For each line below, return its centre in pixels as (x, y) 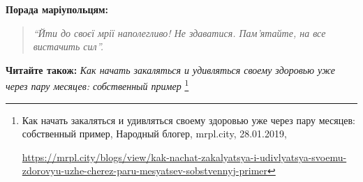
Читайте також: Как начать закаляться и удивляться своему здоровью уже (170, 69)
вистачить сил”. (68, 46)
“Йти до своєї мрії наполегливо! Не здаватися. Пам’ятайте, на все (179, 32)
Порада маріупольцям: (57, 9)
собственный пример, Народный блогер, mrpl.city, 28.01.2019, (154, 134)
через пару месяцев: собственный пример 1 (97, 85)
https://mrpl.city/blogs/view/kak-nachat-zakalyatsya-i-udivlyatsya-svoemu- (184, 157)
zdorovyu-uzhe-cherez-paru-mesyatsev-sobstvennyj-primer (145, 170)
